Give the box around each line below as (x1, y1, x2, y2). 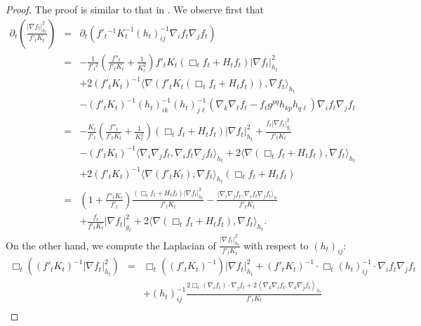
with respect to (243, 237, 309, 252)
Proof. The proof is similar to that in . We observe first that (6, 2, 264, 16)
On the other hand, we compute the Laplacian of (6, 237, 216, 252)
